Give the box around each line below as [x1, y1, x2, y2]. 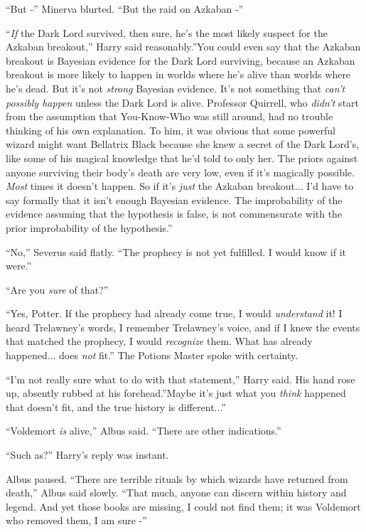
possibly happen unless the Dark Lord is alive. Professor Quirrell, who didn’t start [6, 95, 360, 110]
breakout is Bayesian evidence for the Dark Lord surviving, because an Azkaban [6, 53, 355, 68]
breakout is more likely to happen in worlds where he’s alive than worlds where [6, 67, 351, 82]
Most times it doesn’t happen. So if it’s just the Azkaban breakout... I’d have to [6, 179, 354, 193]
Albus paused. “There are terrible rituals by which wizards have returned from [6, 471, 348, 486]
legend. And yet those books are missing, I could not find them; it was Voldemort [6, 499, 361, 514]
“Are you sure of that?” [6, 282, 109, 297]
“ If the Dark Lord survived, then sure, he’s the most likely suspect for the [6, 25, 328, 40]
